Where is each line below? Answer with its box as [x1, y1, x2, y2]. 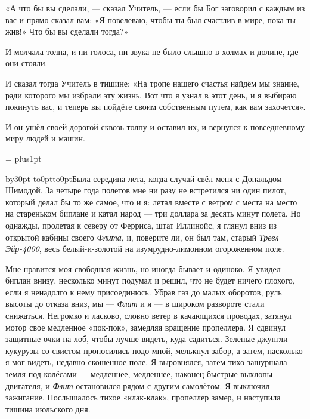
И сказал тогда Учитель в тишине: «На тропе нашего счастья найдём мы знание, [5, 76, 300, 89]
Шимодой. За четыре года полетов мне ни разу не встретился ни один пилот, [5, 184, 286, 196]
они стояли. [5, 57, 48, 69]
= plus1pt [5, 152, 42, 164]
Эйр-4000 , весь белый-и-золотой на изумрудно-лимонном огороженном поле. [5, 242, 284, 255]
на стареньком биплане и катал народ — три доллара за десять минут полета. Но [5, 207, 301, 220]
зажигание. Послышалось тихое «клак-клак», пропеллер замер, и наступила [5, 391, 281, 403]
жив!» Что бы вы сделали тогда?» [5, 25, 129, 38]
